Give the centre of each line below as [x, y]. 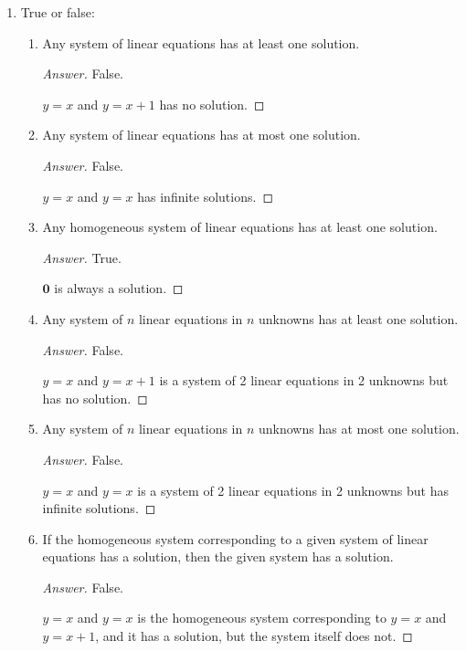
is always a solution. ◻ [119, 288]
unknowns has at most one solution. [359, 429]
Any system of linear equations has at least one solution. [201, 42]
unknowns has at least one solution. [359, 318]
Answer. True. [82, 257]
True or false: [58, 12]
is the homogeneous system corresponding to [262, 618]
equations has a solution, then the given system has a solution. [218, 556]
